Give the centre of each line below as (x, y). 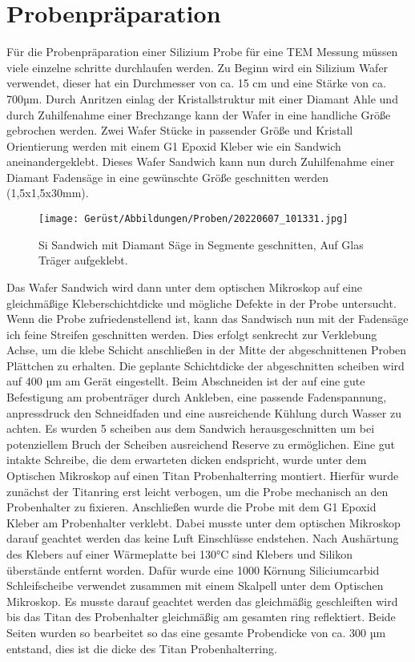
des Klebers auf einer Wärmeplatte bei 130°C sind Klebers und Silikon (179, 554)
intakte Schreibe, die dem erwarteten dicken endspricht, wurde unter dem (187, 460)
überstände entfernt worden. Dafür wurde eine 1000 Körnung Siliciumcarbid (193, 569)
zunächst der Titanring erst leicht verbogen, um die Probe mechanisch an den (197, 491)
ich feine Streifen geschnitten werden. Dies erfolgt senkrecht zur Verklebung (192, 334)
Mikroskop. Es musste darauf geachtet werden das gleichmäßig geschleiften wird (202, 601)
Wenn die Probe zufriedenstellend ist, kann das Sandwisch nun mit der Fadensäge (207, 319)
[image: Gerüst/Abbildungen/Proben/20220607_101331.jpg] (193, 219)
